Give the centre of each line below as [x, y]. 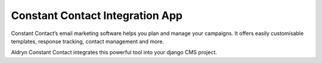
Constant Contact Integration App [97, 15]
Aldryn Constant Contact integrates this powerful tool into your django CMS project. [114, 52]
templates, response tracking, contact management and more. [88, 41]
